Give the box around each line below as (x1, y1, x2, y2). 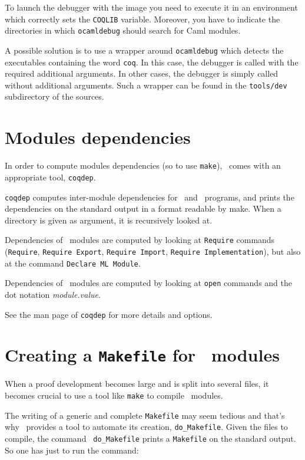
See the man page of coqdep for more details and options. (5, 308, 213, 320)
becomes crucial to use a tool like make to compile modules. (5, 389, 223, 402)
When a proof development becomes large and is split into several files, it (5, 377, 269, 390)
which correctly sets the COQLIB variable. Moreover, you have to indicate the (5, 12, 280, 25)
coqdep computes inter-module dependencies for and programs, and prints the (5, 190, 294, 203)
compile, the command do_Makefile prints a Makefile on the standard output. (5, 432, 296, 445)
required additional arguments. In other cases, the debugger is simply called (5, 67, 279, 80)
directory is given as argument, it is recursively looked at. (5, 213, 213, 226)
